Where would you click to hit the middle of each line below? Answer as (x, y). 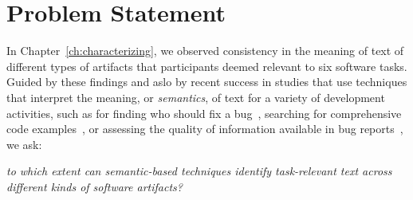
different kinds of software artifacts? (94, 186)
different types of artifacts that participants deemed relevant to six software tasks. (207, 66)
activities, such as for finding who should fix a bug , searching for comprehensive (204, 113)
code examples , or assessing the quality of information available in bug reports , (205, 129)
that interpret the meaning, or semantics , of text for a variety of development (196, 97)
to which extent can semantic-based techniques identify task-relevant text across (199, 171)
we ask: (24, 144)
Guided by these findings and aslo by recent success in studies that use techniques (207, 82)
